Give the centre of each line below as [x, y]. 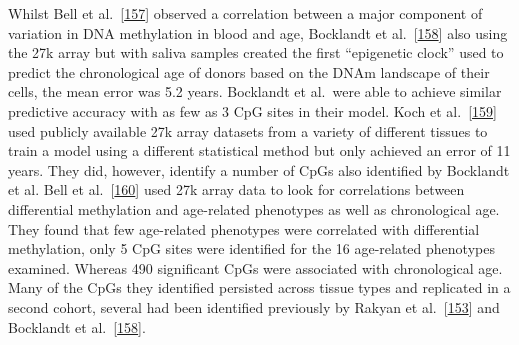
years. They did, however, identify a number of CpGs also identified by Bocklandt [259, 169]
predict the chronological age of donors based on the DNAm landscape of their [249, 71]
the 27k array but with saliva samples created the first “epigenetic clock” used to [256, 52]
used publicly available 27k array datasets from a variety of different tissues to [248, 130]
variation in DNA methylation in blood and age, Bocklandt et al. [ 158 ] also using [258, 32]
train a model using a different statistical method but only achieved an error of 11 [259, 150]
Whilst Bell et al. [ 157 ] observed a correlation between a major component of [245, 13]
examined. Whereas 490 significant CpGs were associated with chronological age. [255, 267]
